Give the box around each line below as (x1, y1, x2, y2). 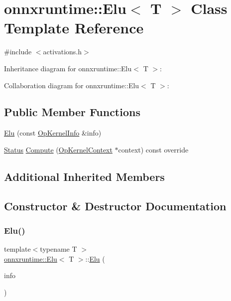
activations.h (43, 46, 82, 57)
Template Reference (4, 17, 144, 38)
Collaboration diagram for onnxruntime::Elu (4, 80, 139, 90)
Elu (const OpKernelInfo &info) (4, 128, 102, 138)
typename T (40, 244, 77, 254)
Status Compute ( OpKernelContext (4, 144, 113, 154)
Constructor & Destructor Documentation (4, 198, 227, 213)
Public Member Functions (4, 104, 140, 120)
